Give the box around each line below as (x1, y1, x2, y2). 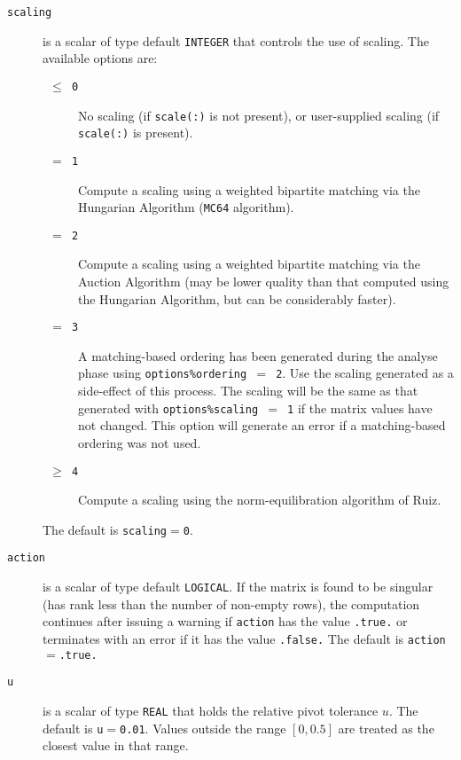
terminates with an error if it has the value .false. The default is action (43, 630, 446, 648)
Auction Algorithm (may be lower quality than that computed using (78, 272, 449, 291)
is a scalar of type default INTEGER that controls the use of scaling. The (43, 31, 429, 50)
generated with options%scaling (78, 398, 259, 417)
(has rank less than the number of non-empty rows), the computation (43, 594, 420, 613)
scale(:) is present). (78, 123, 193, 142)
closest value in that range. (43, 736, 189, 755)
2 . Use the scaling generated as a (276, 364, 454, 382)
